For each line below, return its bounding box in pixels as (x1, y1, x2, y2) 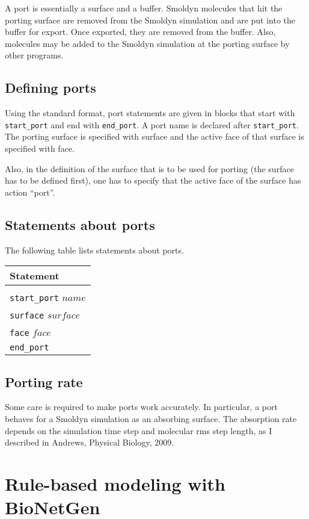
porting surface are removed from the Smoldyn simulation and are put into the (5, 13, 296, 26)
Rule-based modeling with (5, 471, 225, 496)
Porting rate (5, 372, 83, 391)
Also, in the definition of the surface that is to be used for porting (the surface (5, 162, 294, 175)
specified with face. (5, 142, 75, 155)
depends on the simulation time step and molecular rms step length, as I (5, 424, 272, 437)
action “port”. (5, 185, 55, 198)
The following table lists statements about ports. (5, 243, 184, 256)
